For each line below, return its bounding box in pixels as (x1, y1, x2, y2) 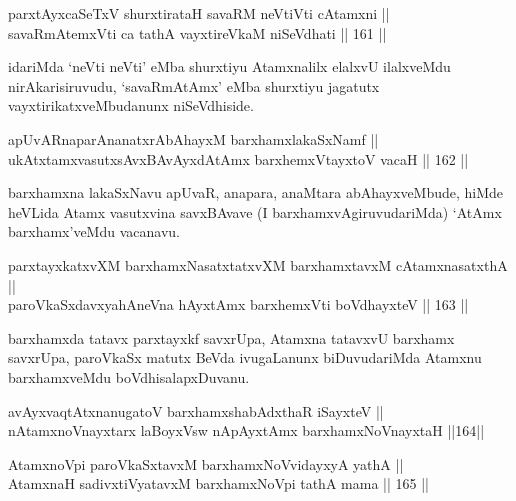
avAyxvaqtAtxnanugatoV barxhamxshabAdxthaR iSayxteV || (8, 400, 384, 421)
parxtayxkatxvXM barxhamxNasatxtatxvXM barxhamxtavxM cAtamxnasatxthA (8, 254, 508, 275)
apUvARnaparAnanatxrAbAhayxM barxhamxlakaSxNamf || (8, 128, 379, 149)
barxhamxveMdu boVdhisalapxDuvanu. (8, 366, 250, 387)
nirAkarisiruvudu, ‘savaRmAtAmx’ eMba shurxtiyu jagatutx (8, 75, 380, 96)
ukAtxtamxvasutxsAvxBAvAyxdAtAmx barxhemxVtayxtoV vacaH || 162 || (8, 148, 469, 169)
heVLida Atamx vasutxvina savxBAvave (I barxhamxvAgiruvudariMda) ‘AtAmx (8, 201, 502, 222)
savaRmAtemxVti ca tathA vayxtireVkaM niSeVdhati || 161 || (8, 22, 387, 43)
